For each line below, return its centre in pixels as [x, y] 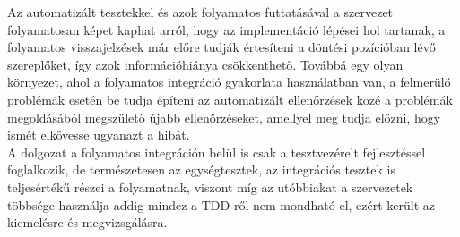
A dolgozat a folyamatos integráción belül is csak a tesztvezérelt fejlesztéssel [217, 152]
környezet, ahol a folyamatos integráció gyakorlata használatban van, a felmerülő [229, 82]
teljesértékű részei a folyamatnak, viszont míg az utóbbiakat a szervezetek [210, 186]
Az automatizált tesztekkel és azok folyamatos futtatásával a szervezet [200, 12]
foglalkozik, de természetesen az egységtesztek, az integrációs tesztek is [201, 169]
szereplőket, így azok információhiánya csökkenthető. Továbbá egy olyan [205, 64]
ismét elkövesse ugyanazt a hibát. [99, 135]
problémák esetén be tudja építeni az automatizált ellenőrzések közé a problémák [230, 99]
